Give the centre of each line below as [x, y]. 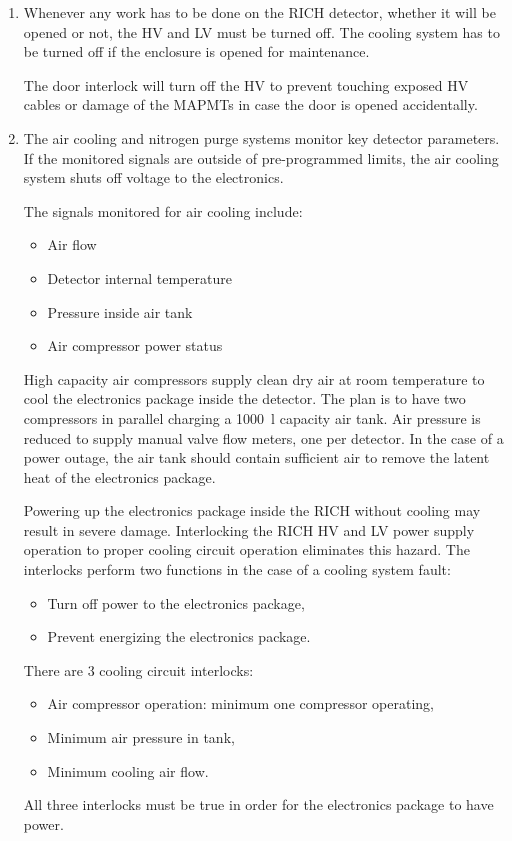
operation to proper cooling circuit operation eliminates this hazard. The [246, 549]
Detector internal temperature [139, 277]
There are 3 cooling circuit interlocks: [138, 669]
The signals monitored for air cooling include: [163, 210]
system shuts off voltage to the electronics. [153, 177]
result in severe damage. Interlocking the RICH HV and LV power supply [249, 529]
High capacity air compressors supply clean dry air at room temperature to [254, 378]
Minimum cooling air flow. [128, 770]
